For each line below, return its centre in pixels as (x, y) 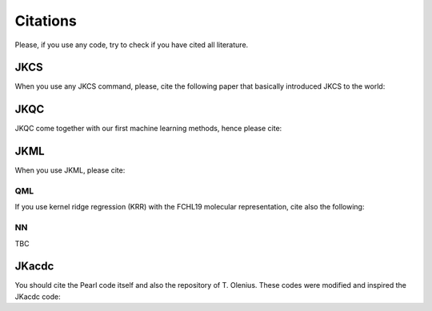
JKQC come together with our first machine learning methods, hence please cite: (148, 129)
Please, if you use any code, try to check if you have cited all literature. (132, 45)
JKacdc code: (38, 297)
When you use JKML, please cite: (70, 170)
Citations (46, 21)
